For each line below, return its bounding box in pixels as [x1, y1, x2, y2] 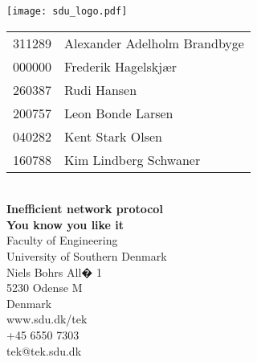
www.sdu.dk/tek [6, 311, 88, 327]
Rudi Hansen [64, 80, 137, 99]
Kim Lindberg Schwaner [64, 150, 201, 169]
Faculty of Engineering [6, 232, 118, 249]
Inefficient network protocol [6, 200, 163, 217]
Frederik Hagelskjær [64, 56, 177, 76]
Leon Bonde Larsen [64, 103, 173, 122]
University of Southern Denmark [6, 248, 167, 265]
